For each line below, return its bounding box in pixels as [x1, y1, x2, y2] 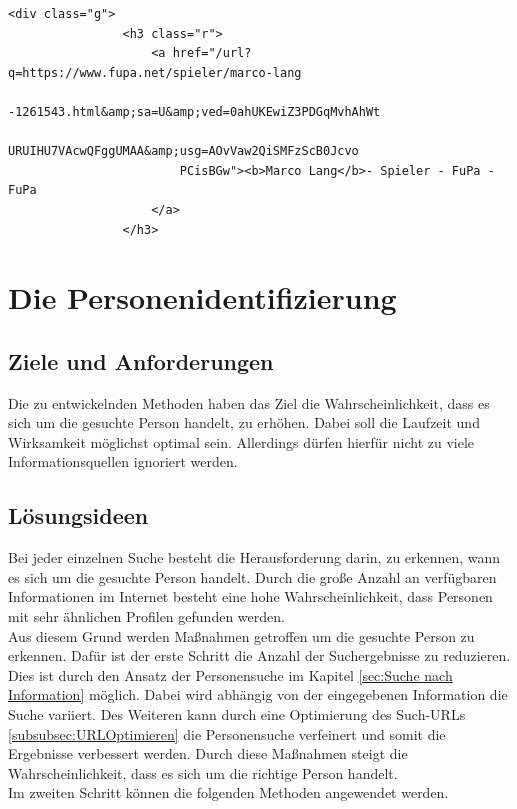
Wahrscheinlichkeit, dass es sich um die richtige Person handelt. [8, 762, 398, 783]
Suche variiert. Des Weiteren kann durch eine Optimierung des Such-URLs [8, 704, 466, 725]
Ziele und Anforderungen [8, 345, 274, 376]
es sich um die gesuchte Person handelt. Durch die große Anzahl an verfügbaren [8, 566, 497, 587]
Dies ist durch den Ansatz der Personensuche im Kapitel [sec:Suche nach [8, 664, 453, 685]
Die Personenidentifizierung [8, 277, 397, 318]
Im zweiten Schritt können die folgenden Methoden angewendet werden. [8, 782, 449, 803]
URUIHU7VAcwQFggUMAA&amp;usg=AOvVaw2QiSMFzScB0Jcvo [8, 144, 359, 159]
